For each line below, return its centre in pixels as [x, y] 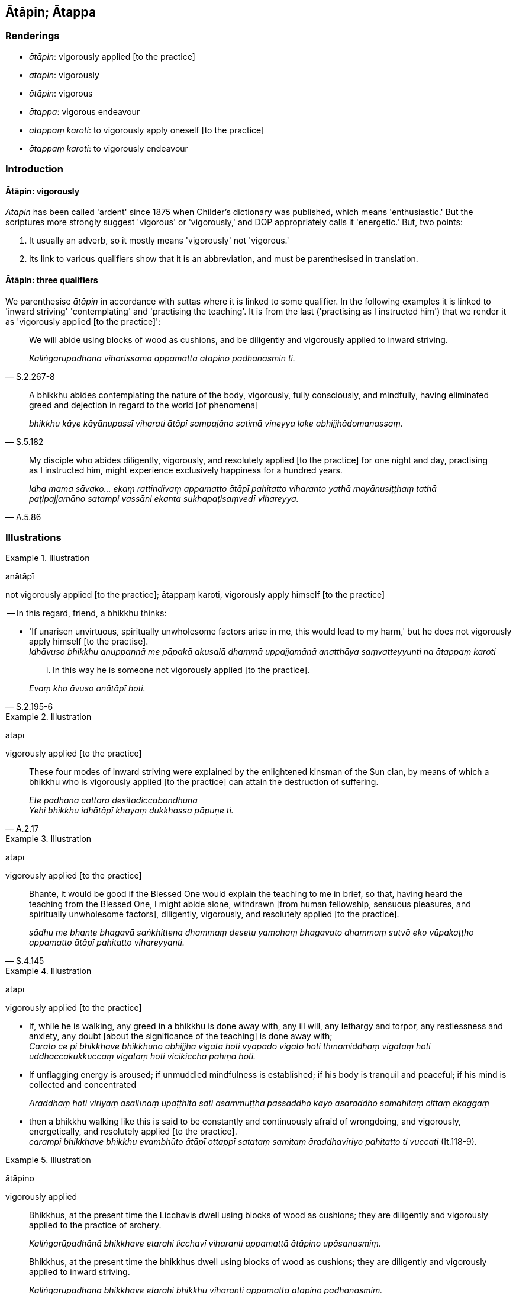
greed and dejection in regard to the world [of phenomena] [144, 405]
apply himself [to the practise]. [89, 642]
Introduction [34, 169]
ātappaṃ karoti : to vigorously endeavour [109, 148]
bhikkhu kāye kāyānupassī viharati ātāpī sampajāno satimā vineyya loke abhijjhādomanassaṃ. [216, 423]
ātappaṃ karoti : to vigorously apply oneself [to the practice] [147, 130]
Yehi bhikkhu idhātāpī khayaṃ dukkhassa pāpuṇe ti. [131, 811]
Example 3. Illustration [49, 839]
